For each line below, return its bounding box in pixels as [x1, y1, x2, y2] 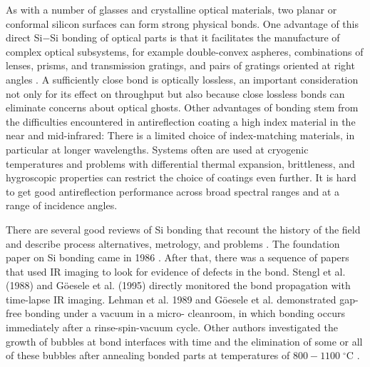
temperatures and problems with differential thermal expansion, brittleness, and [6, 156, 355, 171]
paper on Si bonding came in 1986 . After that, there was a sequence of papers [6, 250, 349, 265]
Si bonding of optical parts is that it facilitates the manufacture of [50, 30, 340, 45]
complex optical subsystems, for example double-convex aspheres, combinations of [6, 44, 364, 59]
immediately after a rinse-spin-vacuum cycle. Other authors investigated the [6, 320, 338, 335]
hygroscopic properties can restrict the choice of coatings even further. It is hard [6, 170, 356, 185]
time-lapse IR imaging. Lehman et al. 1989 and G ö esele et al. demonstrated [6, 291, 336, 306]
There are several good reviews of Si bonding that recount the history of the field [6, 221, 361, 236]
